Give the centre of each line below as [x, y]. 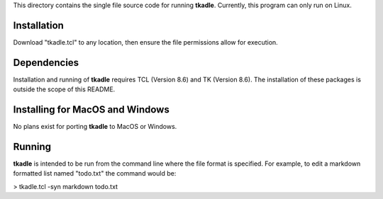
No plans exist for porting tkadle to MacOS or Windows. [95, 127]
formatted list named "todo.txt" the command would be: [95, 174]
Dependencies [46, 63]
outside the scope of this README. [64, 89]
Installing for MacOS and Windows [91, 110]
